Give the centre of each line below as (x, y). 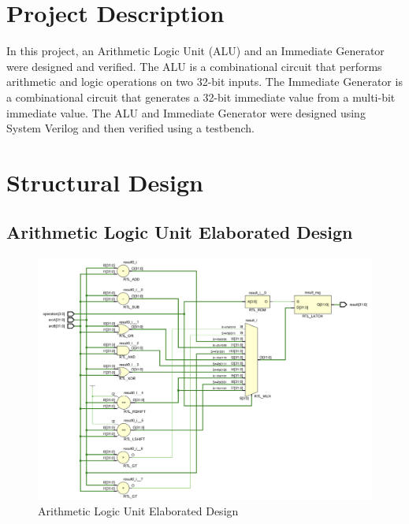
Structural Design (105, 182)
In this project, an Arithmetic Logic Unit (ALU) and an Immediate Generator (195, 51)
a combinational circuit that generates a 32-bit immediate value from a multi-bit (201, 97)
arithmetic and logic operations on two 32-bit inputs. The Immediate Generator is (204, 82)
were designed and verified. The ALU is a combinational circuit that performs (194, 66)
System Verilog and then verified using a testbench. (130, 128)
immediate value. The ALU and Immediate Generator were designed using (186, 112)
